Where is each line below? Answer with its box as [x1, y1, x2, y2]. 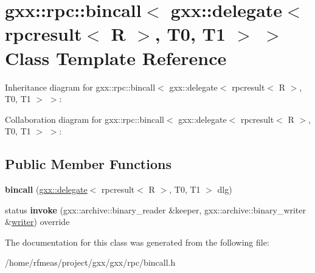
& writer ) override [5, 215, 70, 228]
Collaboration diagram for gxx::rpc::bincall [5, 112, 164, 125]
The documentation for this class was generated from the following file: [5, 235, 269, 248]
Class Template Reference [5, 45, 227, 70]
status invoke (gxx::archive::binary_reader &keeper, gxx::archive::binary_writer [5, 203, 306, 216]
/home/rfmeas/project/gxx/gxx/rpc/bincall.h [5, 256, 176, 269]
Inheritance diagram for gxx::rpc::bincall [5, 80, 156, 93]
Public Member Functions [5, 154, 171, 173]
